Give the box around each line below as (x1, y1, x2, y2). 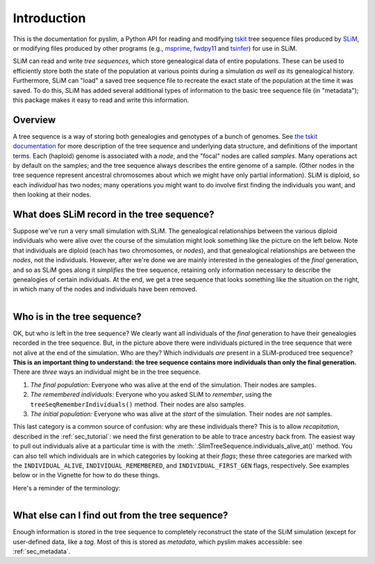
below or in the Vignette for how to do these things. (12, 471, 160, 479)
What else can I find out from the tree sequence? (12, 510, 228, 522)
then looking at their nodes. (12, 191, 92, 199)
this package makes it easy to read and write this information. (12, 96, 190, 104)
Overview (12, 114, 56, 126)
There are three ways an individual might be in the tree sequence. (12, 368, 201, 376)
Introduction (12, 10, 86, 26)
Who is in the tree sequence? (12, 311, 142, 323)
